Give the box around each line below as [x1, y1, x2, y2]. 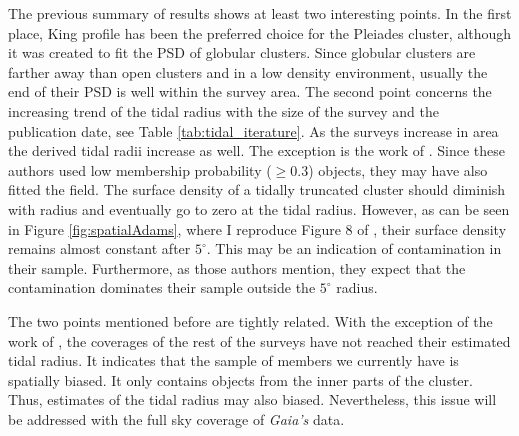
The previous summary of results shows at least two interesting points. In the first [8, 3, 512, 23]
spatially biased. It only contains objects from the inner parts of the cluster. [8, 369, 473, 390]
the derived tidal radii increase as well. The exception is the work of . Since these [8, 140, 506, 161]
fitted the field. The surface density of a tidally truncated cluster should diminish [8, 179, 506, 200]
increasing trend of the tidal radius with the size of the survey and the [8, 100, 439, 121]
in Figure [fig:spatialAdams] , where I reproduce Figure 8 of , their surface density [8, 218, 507, 239]
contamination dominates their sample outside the [8, 277, 316, 298]
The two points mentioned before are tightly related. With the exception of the [8, 310, 493, 331]
